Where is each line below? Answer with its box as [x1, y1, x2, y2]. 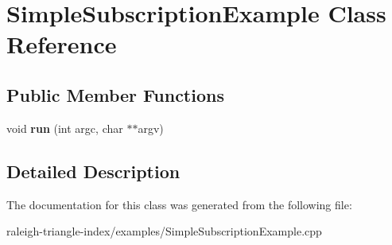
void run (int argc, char [6, 119, 123, 136]
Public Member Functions [6, 82, 224, 107]
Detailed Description [6, 158, 180, 183]
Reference [6, 28, 117, 60]
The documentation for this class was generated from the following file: [6, 196, 352, 212]
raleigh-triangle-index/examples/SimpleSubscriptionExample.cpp [6, 223, 322, 239]
